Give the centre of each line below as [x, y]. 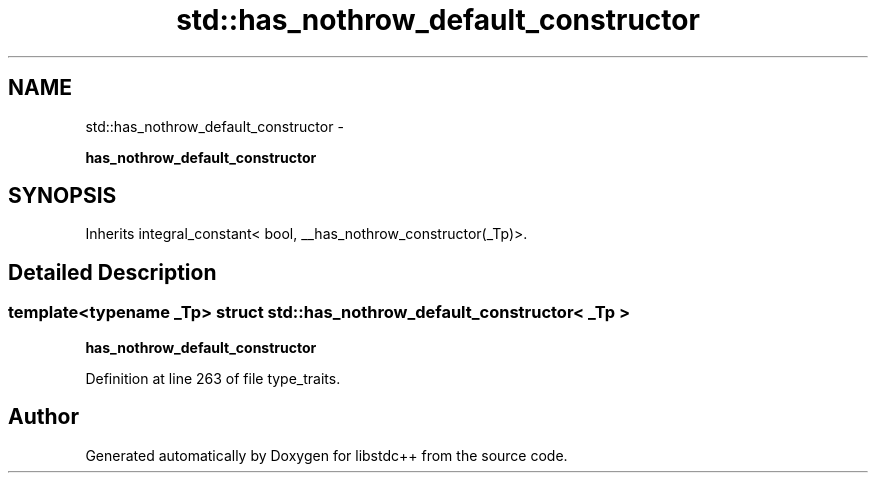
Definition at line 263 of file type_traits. [213, 378]
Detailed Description [112, 272]
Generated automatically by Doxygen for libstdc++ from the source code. [326, 455]
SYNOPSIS [62, 196]
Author [43, 417]
